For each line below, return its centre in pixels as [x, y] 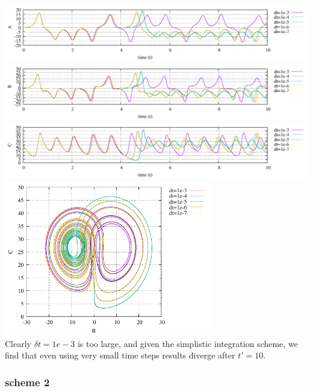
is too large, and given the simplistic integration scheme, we [187, 343]
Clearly [18, 343]
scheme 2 [27, 382]
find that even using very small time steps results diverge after [120, 355]
